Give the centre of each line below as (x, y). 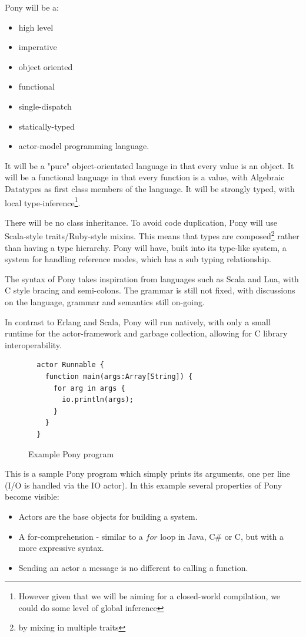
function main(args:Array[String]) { (119, 376)
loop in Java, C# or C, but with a (222, 536)
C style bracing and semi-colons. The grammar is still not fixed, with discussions (150, 290)
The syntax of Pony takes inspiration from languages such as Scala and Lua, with (152, 278)
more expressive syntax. (61, 548)
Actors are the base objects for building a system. (108, 516)
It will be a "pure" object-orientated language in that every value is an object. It (149, 165)
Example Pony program (71, 453)
